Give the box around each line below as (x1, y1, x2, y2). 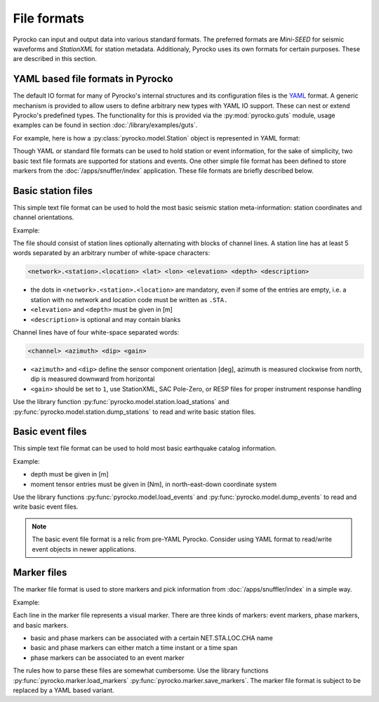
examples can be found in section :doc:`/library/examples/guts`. (13, 121, 198, 129)
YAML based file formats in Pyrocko (13, 73, 173, 85)
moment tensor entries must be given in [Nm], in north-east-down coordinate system (30, 480, 277, 488)
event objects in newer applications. (32, 545, 136, 553)
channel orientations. (13, 213, 74, 221)
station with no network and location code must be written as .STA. (30, 295, 228, 304)
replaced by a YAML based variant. (13, 686, 115, 694)
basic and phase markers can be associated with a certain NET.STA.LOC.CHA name (30, 634, 274, 642)
